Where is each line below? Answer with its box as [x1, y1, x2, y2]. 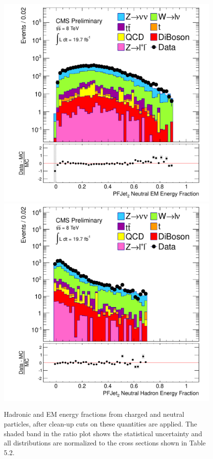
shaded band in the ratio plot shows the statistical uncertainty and [4, 428, 202, 438]
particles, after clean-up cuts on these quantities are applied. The [4, 419, 198, 428]
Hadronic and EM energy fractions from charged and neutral [4, 409, 184, 419]
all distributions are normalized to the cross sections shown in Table [4, 438, 206, 448]
